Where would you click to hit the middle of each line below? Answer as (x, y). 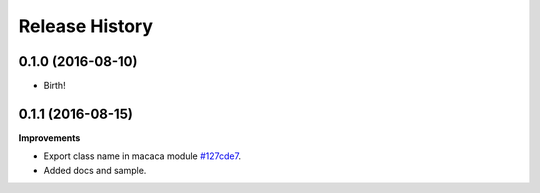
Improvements (49, 137)
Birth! (54, 86)
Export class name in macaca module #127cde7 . (142, 156)
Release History (86, 26)
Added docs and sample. (95, 170)
